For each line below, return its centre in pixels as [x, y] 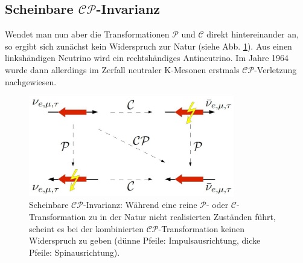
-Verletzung [276, 69]
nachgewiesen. [31, 81]
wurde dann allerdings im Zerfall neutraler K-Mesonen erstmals [122, 69]
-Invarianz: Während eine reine [140, 205]
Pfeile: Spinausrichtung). [75, 252]
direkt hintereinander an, [253, 34]
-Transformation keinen [202, 228]
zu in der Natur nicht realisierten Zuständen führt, [182, 216]
